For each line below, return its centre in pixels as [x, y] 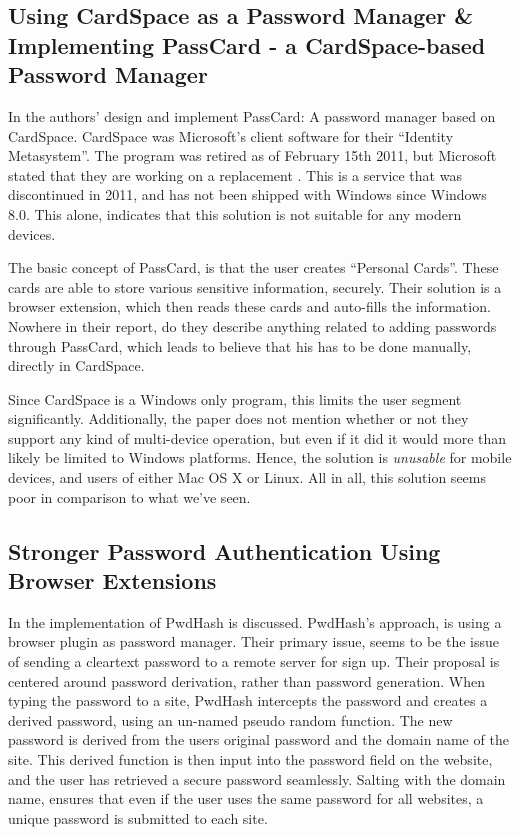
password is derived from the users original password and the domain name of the [258, 739]
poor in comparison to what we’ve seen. [129, 496]
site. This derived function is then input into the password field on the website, [250, 759]
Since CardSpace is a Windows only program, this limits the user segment [235, 398]
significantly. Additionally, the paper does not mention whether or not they [238, 418]
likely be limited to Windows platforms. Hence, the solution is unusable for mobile [260, 457]
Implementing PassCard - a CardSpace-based [247, 44]
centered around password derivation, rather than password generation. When [247, 680]
